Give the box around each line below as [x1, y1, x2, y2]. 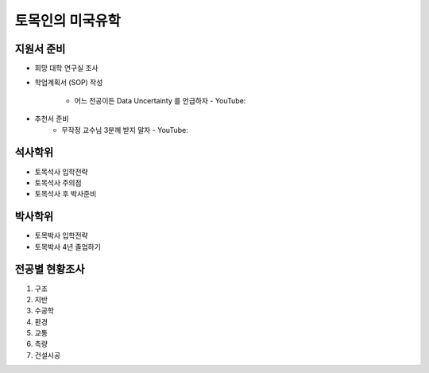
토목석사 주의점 [34, 177, 83, 187]
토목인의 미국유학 [14, 12, 121, 29]
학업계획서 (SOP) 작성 [34, 78, 103, 87]
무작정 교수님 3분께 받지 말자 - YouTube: [61, 125, 188, 134]
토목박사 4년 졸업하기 [34, 242, 101, 251]
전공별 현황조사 [14, 262, 85, 276]
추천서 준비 [34, 114, 69, 123]
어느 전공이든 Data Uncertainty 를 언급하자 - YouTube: [74, 95, 246, 105]
